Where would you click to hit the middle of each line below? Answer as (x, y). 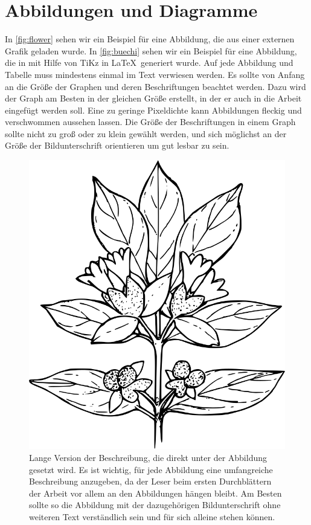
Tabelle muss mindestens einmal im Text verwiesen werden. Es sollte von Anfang (155, 74)
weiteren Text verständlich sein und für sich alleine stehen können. (152, 517)
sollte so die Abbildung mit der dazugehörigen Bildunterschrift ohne (155, 505)
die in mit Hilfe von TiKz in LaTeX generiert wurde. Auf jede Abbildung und (149, 63)
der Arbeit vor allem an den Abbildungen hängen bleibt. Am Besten (155, 493)
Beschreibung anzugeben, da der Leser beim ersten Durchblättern (150, 481)
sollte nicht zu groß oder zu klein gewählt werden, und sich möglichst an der (146, 133)
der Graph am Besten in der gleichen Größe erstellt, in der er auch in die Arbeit (153, 98)
